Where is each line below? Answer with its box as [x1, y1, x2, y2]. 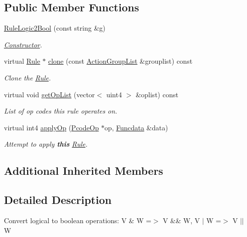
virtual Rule [4, 56, 40, 66]
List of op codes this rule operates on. [4, 106, 117, 116]
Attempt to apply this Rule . [4, 139, 88, 149]
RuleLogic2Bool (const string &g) [4, 23, 106, 33]
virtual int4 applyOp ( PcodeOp [4, 122, 99, 132]
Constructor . [4, 39, 42, 49]
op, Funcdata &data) [105, 122, 168, 132]
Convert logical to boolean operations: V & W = [4, 215, 151, 225]
